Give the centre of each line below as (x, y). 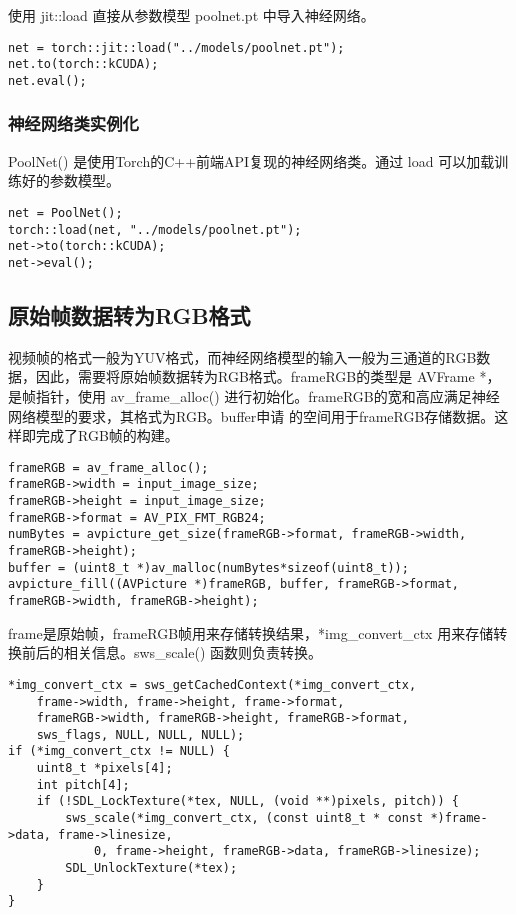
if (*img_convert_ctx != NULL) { (119, 751)
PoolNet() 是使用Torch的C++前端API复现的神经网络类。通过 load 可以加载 (251, 160)
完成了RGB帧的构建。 (107, 435)
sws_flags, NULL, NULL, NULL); (140, 734)
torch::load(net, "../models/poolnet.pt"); (155, 229)
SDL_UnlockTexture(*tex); (151, 868)
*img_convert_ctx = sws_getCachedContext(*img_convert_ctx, (212, 684)
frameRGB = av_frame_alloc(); (108, 467)
